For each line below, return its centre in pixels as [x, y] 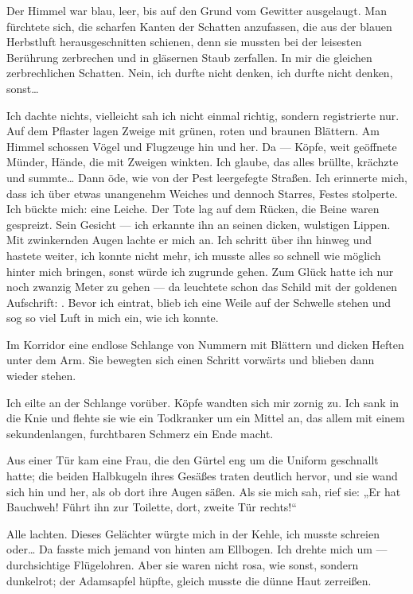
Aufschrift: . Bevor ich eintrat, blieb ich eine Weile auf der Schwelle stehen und [199, 302]
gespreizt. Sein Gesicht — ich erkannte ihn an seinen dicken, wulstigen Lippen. [199, 224]
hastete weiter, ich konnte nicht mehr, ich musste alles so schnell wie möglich [194, 255]
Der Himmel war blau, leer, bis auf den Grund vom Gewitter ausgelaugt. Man [197, 10]
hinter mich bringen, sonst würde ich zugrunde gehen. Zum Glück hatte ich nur [200, 271]
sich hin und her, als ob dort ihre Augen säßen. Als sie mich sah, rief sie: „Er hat [204, 491]
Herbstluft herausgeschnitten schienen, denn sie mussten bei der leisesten [184, 42]
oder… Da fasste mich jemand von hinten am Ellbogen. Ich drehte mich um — [197, 549]
